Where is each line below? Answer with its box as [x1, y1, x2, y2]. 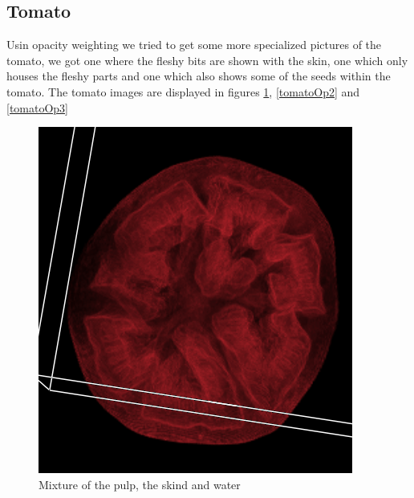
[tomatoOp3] [6, 99, 69, 116]
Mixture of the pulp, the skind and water [39, 476, 241, 492]
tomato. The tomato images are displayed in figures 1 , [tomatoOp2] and [6, 83, 360, 100]
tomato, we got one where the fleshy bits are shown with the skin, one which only [6, 51, 408, 68]
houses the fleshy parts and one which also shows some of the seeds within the [6, 67, 391, 84]
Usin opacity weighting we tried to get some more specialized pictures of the [6, 36, 382, 53]
